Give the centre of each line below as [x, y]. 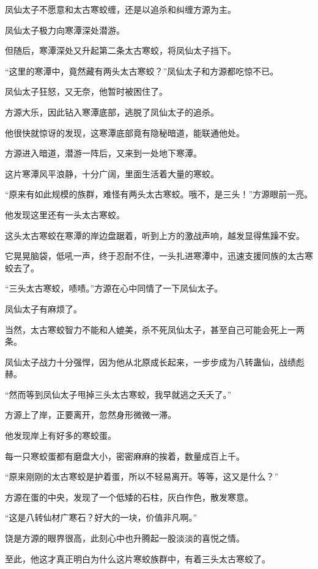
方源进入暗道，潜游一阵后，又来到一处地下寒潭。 [103, 153]
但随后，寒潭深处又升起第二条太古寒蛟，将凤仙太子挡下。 [120, 50]
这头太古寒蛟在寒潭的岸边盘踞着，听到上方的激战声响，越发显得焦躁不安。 [155, 235]
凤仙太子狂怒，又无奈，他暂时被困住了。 [86, 91]
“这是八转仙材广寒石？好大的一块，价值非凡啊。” [101, 517]
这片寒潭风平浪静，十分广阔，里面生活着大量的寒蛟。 [112, 173]
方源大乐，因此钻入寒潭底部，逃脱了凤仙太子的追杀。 [112, 112]
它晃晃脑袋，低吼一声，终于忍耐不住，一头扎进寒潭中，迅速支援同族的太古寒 [159, 256]
